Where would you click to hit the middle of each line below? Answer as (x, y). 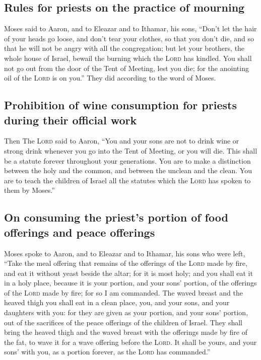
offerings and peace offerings (80, 232)
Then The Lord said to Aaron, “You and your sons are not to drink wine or (122, 141)
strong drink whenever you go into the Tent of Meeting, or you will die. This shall (131, 150)
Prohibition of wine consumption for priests (120, 105)
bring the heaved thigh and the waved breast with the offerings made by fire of (126, 332)
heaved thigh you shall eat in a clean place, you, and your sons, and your (117, 302)
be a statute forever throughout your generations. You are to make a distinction (127, 160)
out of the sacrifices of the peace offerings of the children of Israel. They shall (123, 322)
